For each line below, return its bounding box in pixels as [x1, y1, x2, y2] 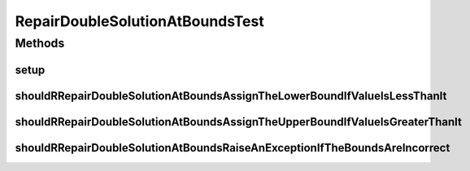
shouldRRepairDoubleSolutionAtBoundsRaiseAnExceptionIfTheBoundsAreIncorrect [15, 141, 450, 155]
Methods [15, 36, 65, 50]
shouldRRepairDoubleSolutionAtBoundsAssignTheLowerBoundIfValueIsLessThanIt [15, 89, 447, 103]
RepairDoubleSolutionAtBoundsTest [15, 12, 264, 30]
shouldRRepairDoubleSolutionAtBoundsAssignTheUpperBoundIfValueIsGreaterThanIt [15, 115, 463, 129]
